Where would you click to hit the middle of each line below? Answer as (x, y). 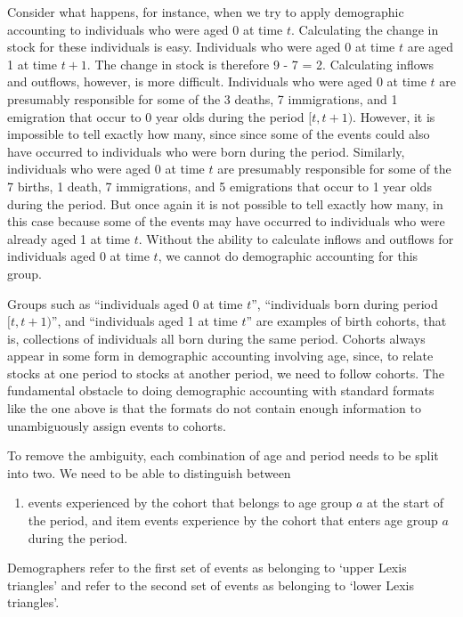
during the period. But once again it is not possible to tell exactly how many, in (225, 203)
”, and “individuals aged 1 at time (144, 321)
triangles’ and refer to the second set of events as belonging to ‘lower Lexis (211, 585)
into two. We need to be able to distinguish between (149, 472)
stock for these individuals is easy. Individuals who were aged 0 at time (201, 47)
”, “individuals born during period (345, 303)
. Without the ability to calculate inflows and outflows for (296, 238)
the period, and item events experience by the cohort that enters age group (233, 520)
